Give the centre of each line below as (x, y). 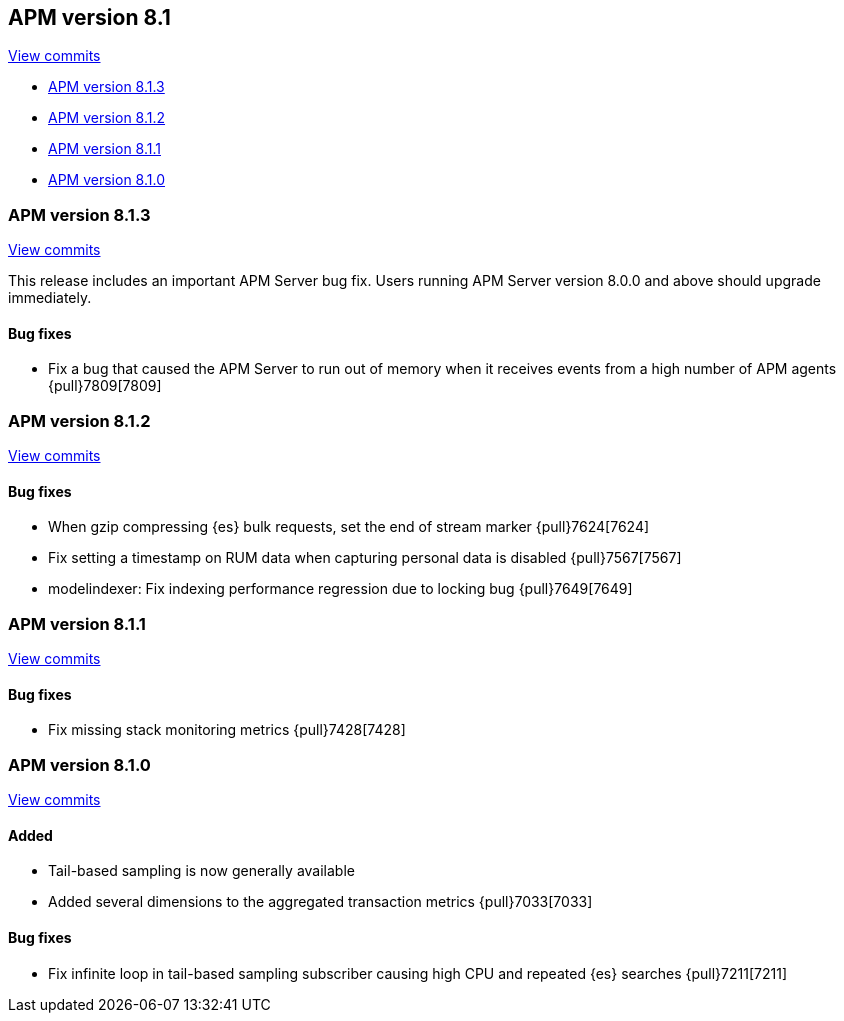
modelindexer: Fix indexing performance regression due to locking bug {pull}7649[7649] (340, 589)
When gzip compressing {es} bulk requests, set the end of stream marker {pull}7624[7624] (349, 527)
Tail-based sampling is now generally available (201, 871)
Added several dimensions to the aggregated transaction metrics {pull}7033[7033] (320, 902)
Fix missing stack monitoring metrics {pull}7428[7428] (227, 730)
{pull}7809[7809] (105, 386)
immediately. (50, 298)
